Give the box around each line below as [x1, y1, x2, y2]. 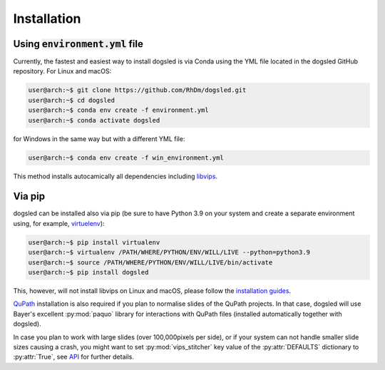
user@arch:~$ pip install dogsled [28, 268, 149, 277]
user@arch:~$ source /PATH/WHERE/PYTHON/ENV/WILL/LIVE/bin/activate [28, 258, 273, 267]
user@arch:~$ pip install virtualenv [28, 238, 160, 246]
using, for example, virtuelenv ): [13, 219, 105, 227]
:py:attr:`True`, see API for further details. [13, 353, 135, 361]
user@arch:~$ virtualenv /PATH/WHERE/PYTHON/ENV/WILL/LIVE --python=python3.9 [28, 248, 310, 257]
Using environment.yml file [13, 38, 144, 50]
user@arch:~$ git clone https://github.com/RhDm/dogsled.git [28, 86, 247, 94]
